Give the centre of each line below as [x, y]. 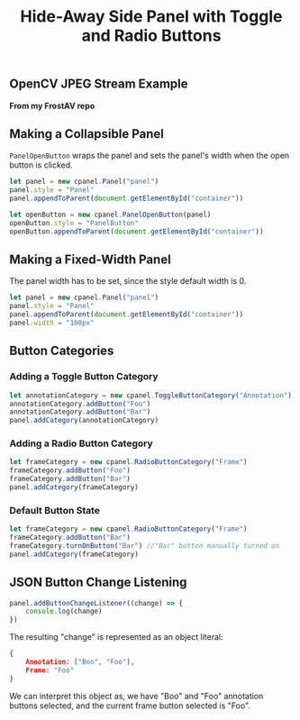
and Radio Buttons [151, 36]
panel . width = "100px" [52, 323]
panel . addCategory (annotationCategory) [84, 421]
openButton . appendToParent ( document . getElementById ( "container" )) [136, 232]
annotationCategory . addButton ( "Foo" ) [80, 404]
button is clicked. [41, 165]
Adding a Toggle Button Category [84, 377]
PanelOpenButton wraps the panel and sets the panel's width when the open [150, 156]
